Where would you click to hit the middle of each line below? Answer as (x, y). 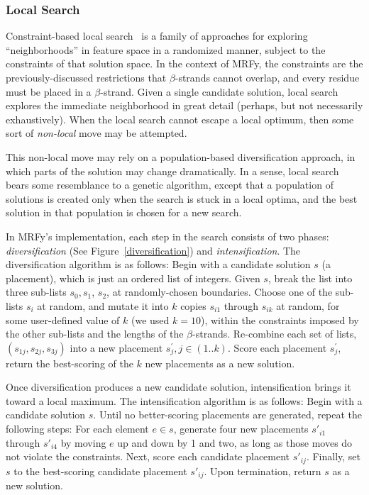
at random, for (308, 305)
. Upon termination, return (263, 471)
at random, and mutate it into (103, 305)
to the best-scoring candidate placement (100, 471)
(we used (150, 319)
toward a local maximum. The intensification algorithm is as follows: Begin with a (184, 400)
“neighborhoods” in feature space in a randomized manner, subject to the (166, 49)
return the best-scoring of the (70, 363)
